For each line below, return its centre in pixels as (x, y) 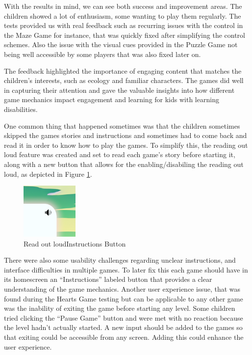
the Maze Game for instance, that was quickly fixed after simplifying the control (125, 35)
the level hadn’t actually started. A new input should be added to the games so (123, 327)
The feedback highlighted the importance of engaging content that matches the (123, 70)
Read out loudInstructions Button (75, 243)
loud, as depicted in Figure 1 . (48, 174)
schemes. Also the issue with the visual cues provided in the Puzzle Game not (121, 44)
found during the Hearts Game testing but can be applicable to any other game (124, 298)
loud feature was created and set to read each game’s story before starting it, (120, 154)
